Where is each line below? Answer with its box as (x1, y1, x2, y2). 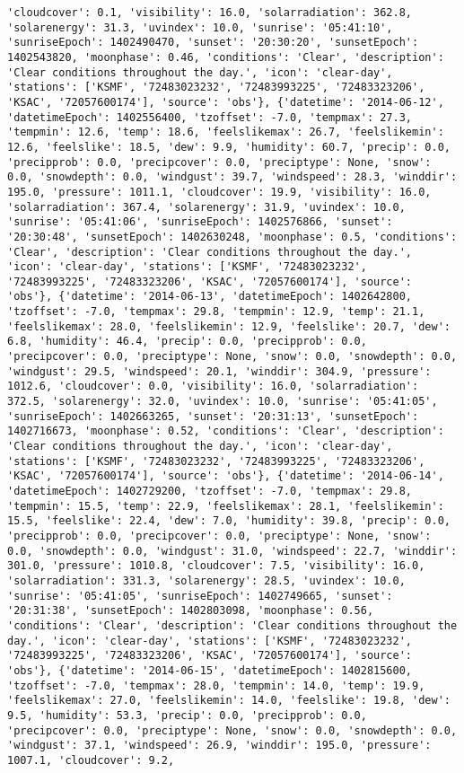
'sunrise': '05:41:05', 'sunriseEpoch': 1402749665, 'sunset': (7, 589, 393, 602)
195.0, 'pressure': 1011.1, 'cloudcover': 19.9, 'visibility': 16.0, (7, 185, 432, 198)
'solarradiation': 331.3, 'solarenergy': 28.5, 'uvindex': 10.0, (7, 574, 406, 587)
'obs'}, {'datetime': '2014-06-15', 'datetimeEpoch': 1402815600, (7, 663, 413, 677)
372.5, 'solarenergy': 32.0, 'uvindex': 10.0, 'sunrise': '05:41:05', (7, 395, 438, 408)
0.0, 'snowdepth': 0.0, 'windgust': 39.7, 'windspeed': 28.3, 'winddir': (7, 171, 458, 184)
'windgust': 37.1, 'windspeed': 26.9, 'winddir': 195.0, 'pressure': (7, 739, 432, 752)
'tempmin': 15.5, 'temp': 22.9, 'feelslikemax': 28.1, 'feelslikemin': (7, 499, 444, 513)
